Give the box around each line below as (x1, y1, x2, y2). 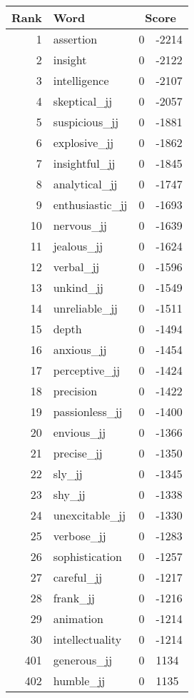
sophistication (53, 548, 122, 565)
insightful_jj (53, 155, 116, 171)
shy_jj (53, 486, 86, 502)
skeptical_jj (53, 93, 113, 109)
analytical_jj (53, 176, 118, 192)
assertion (53, 31, 98, 47)
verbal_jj (53, 258, 100, 275)
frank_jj (53, 590, 96, 606)
